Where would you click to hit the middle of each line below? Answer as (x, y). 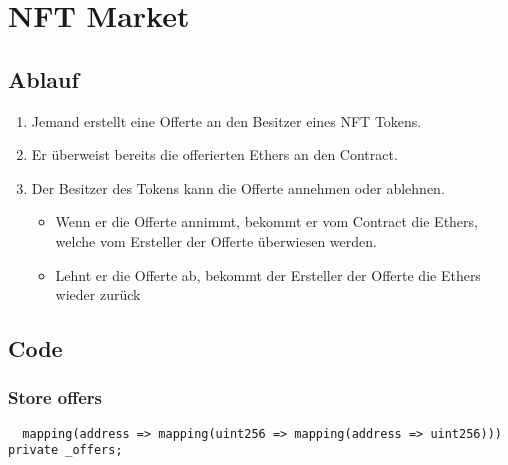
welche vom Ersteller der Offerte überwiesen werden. (216, 240)
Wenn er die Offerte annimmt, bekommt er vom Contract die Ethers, (266, 221)
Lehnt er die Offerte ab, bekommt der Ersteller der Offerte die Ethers (268, 274)
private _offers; (65, 450)
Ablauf (43, 78)
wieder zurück (98, 294)
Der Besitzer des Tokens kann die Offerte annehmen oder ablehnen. (238, 187)
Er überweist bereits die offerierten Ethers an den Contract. (214, 154)
